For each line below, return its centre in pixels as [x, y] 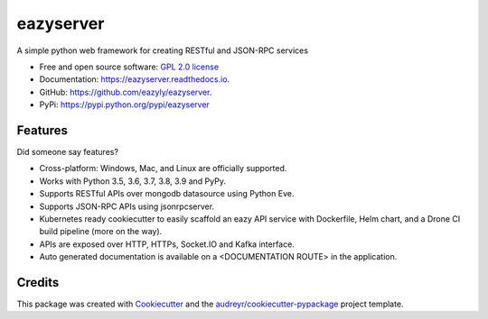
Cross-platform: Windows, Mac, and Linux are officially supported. [163, 169]
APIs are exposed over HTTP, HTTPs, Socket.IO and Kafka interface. [167, 244]
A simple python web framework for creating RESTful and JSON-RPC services [163, 50]
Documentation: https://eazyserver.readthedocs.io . [135, 79]
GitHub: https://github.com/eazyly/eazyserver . [126, 92]
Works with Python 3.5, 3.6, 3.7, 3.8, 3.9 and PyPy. [132, 181]
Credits [38, 283]
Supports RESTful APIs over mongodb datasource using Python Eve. [167, 194]
